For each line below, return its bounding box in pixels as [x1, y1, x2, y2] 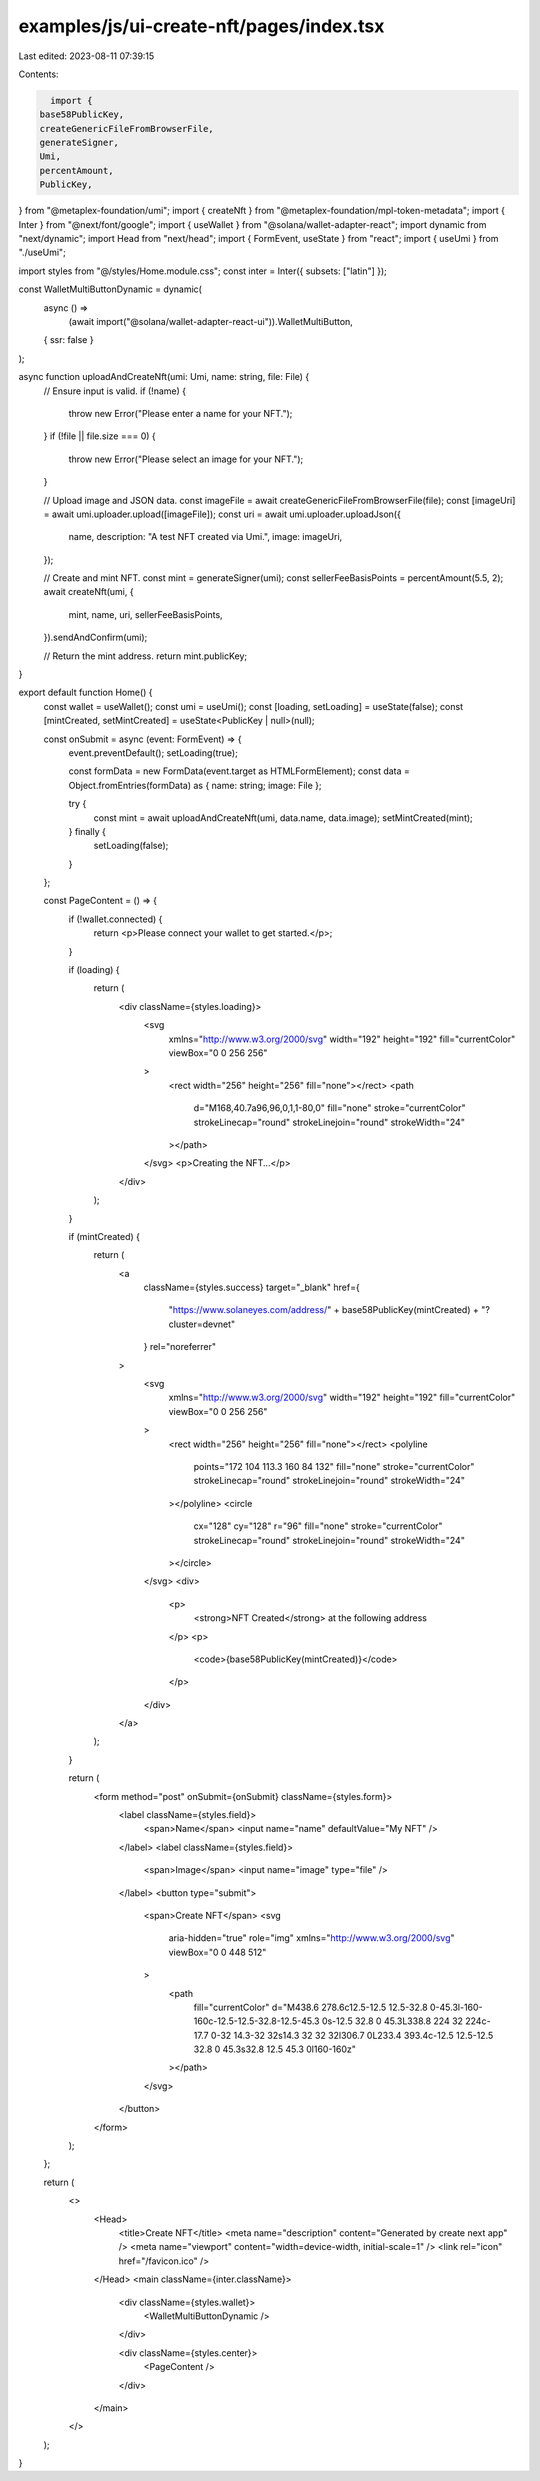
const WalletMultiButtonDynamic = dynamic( [18, 283, 202, 295]
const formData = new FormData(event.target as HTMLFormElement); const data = [68, 765, 410, 777]
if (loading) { [68, 964, 120, 976]
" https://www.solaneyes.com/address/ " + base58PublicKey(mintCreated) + [168, 1304, 479, 1316]
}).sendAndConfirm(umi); [43, 631, 148, 644]
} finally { [68, 825, 107, 837]
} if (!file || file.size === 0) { [43, 430, 156, 442]
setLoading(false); [93, 840, 169, 852]
